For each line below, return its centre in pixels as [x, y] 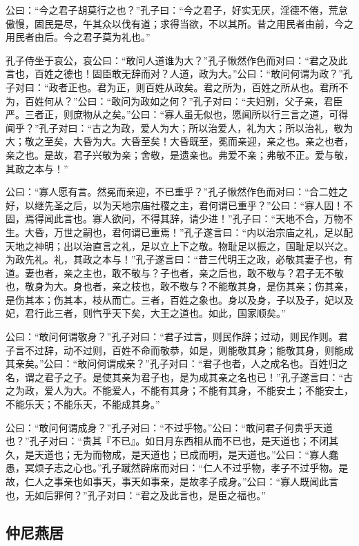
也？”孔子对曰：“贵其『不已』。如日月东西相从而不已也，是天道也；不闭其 [172, 441]
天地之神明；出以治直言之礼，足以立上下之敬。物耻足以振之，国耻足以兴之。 [179, 245]
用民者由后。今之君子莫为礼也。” [78, 37]
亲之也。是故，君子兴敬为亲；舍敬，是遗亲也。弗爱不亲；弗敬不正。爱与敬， [179, 154]
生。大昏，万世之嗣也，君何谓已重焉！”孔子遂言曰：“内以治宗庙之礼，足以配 [179, 232]
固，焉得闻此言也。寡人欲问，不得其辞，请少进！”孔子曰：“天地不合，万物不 [179, 218]
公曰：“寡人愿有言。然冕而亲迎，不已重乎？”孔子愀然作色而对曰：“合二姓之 [177, 192]
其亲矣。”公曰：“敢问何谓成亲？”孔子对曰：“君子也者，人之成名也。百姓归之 [177, 363]
